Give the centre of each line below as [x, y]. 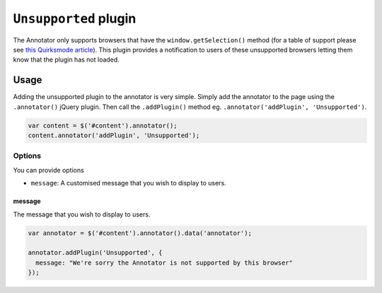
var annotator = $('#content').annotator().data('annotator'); [140, 233]
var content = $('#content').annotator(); [103, 125]
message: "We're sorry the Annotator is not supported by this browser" [164, 263]
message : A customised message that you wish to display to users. [128, 183]
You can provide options [48, 170]
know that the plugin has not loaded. [66, 59]
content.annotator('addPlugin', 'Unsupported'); [114, 136]
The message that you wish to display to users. [82, 214]
